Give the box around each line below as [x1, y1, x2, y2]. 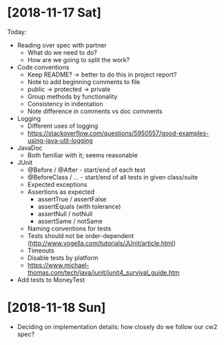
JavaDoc [17, 144, 43, 152]
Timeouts [27, 246, 54, 255]
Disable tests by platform [27, 253, 99, 262]
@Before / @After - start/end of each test [27, 166, 146, 174]
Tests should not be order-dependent [27, 231, 134, 239]
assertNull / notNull [37, 209, 93, 218]
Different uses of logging [27, 121, 99, 130]
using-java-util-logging [27, 136, 93, 144]
